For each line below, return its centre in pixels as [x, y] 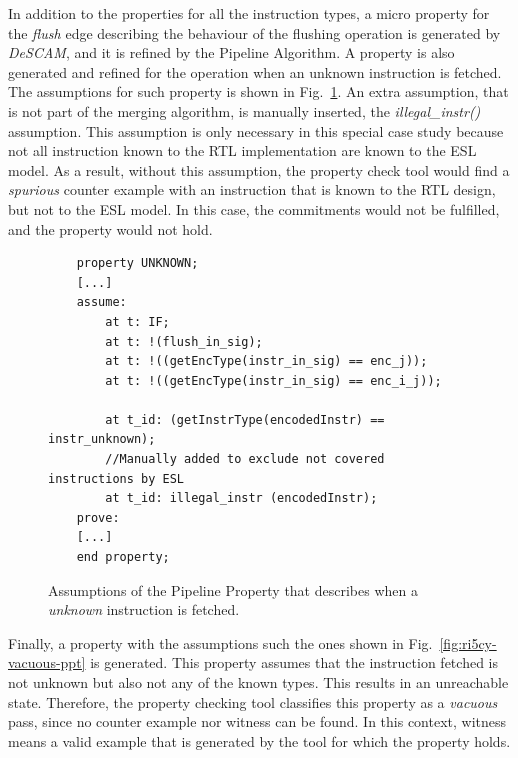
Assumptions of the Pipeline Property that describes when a [233, 589]
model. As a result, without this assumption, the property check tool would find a [259, 169]
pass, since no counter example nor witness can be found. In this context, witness [257, 721]
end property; [123, 557]
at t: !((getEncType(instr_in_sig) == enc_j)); [266, 361]
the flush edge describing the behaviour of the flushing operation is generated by [254, 32]
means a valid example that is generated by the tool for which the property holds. [259, 740]
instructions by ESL [116, 478]
